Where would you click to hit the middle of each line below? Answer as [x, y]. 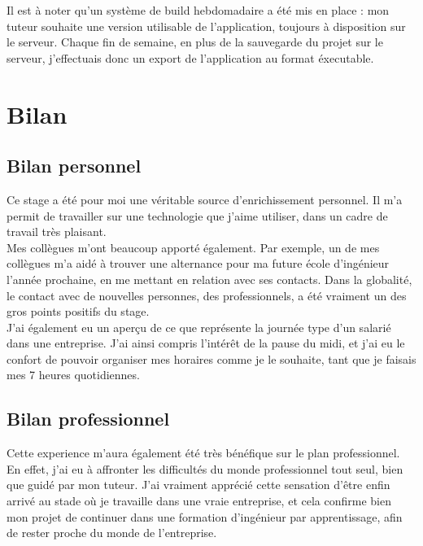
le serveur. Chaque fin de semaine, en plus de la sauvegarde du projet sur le [195, 42]
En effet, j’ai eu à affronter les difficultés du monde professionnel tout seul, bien [205, 468]
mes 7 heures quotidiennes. [73, 375]
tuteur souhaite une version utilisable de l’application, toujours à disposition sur [206, 26]
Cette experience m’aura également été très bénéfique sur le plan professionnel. [203, 453]
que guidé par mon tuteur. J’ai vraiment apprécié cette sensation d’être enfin [198, 485]
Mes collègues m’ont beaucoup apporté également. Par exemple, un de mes [193, 247]
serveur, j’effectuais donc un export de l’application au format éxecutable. [190, 57]
